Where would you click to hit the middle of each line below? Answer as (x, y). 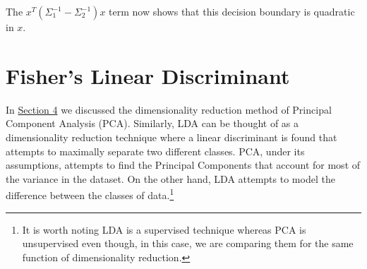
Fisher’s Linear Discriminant (148, 75)
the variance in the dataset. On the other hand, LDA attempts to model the (170, 178)
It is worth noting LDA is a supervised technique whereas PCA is (164, 229)
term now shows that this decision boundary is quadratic (232, 11)
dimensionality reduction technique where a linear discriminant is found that (172, 137)
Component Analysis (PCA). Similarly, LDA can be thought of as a (152, 123)
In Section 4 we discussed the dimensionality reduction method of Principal (169, 109)
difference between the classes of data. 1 (90, 194)
